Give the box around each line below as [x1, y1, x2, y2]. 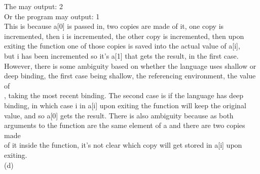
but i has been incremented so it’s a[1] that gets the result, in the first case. [4, 50, 239, 61]
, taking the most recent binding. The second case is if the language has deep [4, 90, 244, 101]
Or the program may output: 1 [4, 11, 100, 21]
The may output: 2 [4, 1, 63, 11]
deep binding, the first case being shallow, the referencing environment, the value [4, 70, 256, 81]
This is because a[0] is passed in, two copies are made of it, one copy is [4, 21, 224, 31]
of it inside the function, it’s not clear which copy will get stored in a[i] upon [4, 140, 242, 150]
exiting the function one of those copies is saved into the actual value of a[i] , [4, 40, 240, 51]
